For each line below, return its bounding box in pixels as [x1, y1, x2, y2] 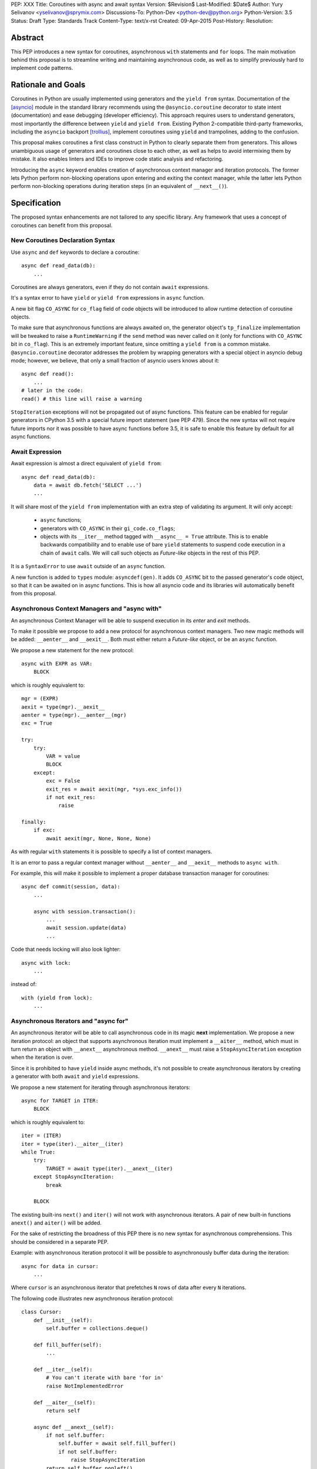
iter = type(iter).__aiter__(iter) [21, 1141, 124, 1147]
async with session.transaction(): [33, 908, 136, 915]
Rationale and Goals [11, 80, 86, 90]
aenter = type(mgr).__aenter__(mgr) [21, 712, 127, 719]
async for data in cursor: [21, 1263, 99, 1269]
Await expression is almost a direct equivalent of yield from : [11, 460, 162, 467]
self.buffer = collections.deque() [46, 1325, 149, 1332]
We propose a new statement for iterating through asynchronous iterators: [11, 1084, 191, 1091]
